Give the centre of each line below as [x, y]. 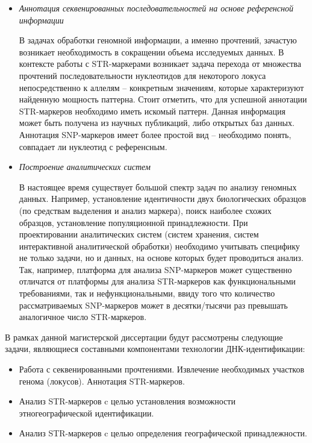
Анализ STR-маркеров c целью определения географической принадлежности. [163, 433]
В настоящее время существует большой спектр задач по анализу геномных [158, 187]
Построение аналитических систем [85, 167]
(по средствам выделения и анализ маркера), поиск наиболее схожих [145, 210]
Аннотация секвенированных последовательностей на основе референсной [156, 8]
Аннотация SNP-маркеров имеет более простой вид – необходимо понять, [155, 134]
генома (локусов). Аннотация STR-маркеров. [102, 381]
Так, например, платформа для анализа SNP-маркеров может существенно [155, 269]
